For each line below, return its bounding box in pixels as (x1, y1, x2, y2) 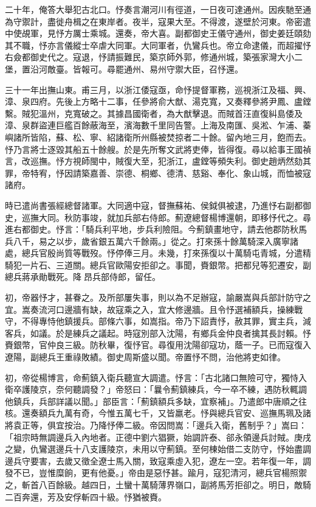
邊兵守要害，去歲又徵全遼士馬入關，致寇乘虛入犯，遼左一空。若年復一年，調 (5, 454, 311, 467)
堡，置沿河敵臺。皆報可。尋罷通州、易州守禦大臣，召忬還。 (5, 62, 243, 75)
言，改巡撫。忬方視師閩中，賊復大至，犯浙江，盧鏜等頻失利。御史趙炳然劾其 (5, 155, 311, 167)
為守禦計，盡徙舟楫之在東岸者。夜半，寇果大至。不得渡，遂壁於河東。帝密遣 (5, 15, 311, 27)
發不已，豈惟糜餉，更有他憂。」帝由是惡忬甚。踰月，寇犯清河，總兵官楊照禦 (5, 466, 307, 479)
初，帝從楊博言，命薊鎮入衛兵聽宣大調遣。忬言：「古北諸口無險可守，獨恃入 (5, 371, 307, 383)
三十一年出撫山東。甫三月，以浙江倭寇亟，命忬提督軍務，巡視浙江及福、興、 (5, 83, 311, 96)
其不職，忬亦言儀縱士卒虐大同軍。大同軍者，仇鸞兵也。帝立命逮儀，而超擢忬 (5, 38, 311, 51)
